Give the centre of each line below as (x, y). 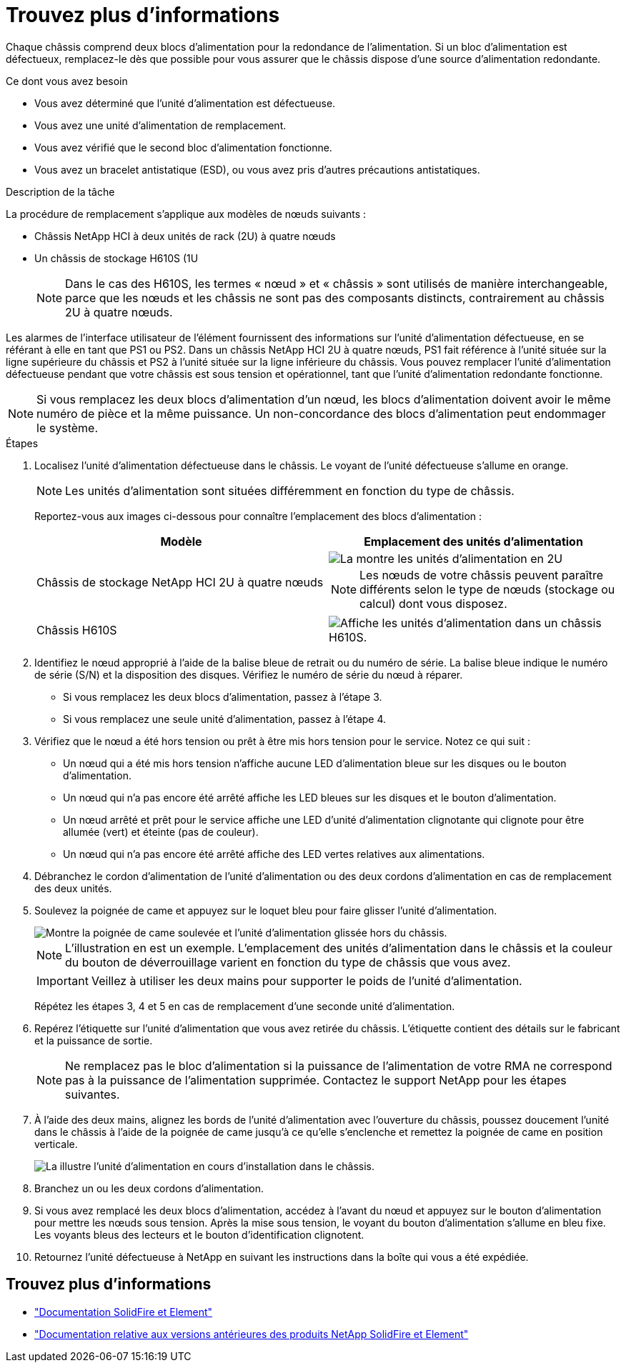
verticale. (56, 1144)
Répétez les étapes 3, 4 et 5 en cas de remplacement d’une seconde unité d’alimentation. (245, 1006)
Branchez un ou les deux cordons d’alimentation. (149, 1188)
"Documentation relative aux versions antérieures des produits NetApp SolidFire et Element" (252, 1334)
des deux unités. (73, 888)
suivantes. (93, 1094)
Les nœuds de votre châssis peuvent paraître (481, 575)
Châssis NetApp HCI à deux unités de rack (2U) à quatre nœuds (185, 236)
